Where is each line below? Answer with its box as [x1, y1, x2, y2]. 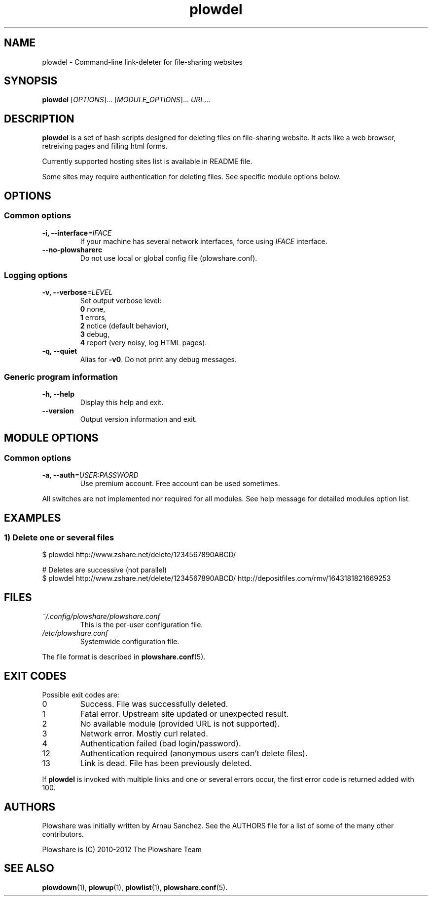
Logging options [4, 270, 68, 280]
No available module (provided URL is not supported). [80, 719, 280, 729]
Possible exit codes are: [42, 691, 119, 699]
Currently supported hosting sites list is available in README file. [42, 157, 252, 166]
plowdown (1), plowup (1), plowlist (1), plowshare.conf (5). [42, 883, 228, 892]
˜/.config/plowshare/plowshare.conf [42, 612, 160, 621]
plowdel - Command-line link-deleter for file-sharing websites [42, 57, 243, 66]
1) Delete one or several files [4, 532, 114, 543]
